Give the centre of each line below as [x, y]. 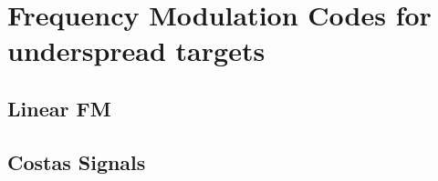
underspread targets [136, 50]
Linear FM [59, 108]
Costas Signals [77, 161]
